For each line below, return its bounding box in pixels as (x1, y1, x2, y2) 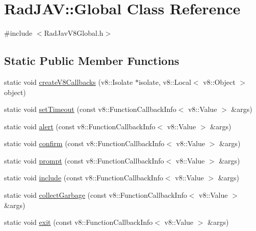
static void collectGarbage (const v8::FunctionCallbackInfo (4, 190, 187, 200)
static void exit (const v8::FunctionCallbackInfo (4, 217, 153, 227)
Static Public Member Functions (4, 53, 180, 68)
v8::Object (203, 76, 236, 87)
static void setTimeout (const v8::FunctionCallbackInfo (4, 104, 176, 114)
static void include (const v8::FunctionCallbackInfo (4, 172, 163, 183)
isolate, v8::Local (138, 76, 191, 87)
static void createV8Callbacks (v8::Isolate (4, 76, 133, 87)
